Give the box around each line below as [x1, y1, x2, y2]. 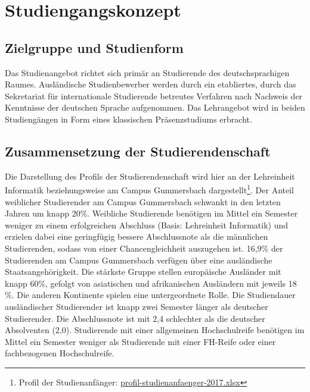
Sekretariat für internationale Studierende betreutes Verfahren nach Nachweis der [5, 89, 303, 102]
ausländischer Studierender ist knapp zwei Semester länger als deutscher [5, 300, 268, 312]
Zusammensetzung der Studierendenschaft [5, 142, 271, 160]
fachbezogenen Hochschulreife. [5, 347, 114, 359]
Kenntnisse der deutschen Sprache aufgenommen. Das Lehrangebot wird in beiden [5, 101, 305, 114]
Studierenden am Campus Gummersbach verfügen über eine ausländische [5, 253, 272, 266]
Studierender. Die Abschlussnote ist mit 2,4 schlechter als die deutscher [5, 312, 265, 324]
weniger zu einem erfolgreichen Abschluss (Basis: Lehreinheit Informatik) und [5, 218, 289, 231]
